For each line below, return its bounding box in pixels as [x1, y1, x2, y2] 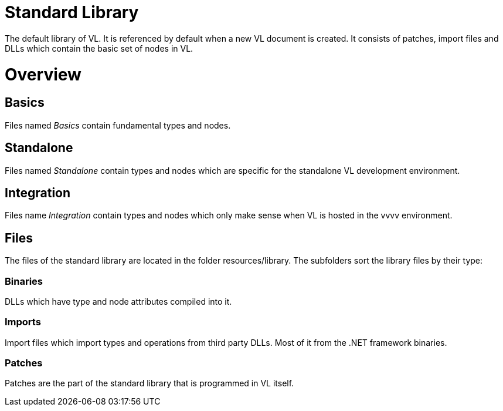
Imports [5, 316, 41, 328]
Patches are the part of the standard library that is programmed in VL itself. [5, 378, 294, 389]
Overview [5, 64, 81, 85]
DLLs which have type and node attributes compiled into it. [5, 296, 232, 306]
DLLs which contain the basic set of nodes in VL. [5, 43, 193, 53]
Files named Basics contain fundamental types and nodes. [5, 120, 231, 130]
